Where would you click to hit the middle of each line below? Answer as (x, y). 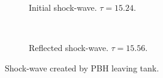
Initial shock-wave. (63, 7)
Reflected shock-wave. (69, 48)
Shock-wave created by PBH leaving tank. (82, 67)
